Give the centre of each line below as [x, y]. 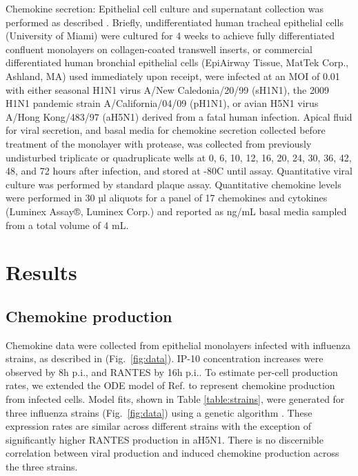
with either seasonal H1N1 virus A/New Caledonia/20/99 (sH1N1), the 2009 [167, 89]
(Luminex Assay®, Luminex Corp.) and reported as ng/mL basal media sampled [176, 211]
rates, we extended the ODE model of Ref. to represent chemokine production [170, 385]
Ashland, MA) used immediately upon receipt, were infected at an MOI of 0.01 [173, 76]
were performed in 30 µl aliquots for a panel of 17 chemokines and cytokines [167, 198]
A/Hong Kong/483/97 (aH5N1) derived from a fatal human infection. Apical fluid [179, 116]
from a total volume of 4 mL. [67, 225]
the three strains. [42, 467]
